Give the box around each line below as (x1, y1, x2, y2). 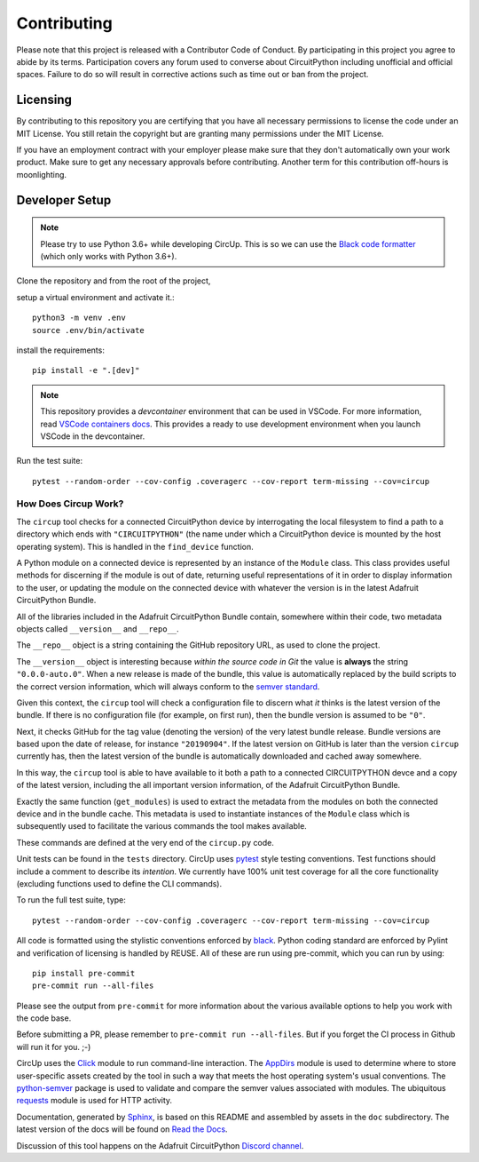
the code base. (16, 1013, 72, 1023)
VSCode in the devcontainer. (40, 431, 145, 442)
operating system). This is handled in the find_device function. (16, 541, 255, 552)
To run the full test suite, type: (16, 895, 126, 905)
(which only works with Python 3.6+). (40, 251, 177, 261)
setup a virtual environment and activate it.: (16, 291, 175, 302)
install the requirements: (16, 345, 106, 355)
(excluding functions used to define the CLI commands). (16, 878, 222, 888)
